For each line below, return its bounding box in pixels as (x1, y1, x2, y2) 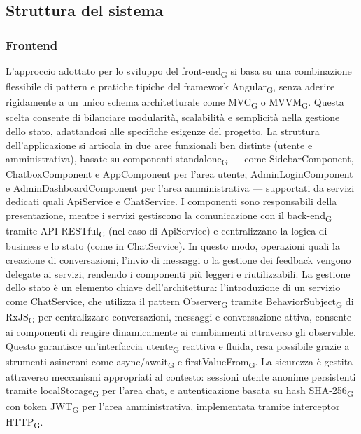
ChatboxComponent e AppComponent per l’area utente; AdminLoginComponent (6, 167, 353, 181)
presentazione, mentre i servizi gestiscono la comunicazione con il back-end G (6, 208, 332, 224)
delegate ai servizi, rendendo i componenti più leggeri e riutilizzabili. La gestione (6, 266, 351, 281)
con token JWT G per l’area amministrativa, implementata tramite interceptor (6, 398, 340, 415)
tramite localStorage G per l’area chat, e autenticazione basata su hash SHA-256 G (6, 383, 354, 400)
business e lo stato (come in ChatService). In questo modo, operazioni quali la (6, 239, 341, 253)
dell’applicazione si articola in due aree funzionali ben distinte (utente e (6, 137, 313, 152)
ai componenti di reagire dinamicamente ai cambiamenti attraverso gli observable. (6, 324, 356, 339)
